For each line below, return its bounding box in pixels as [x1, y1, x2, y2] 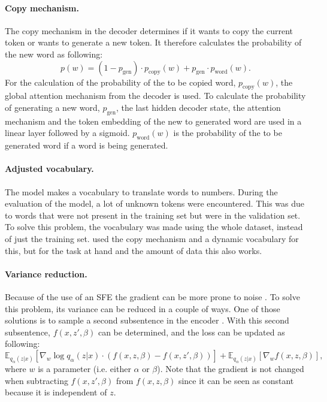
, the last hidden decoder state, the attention [116, 101, 281, 113]
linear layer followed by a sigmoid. [5, 126, 130, 139]
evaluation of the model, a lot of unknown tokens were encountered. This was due [5, 197, 305, 210]
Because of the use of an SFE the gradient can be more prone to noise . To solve [5, 290, 300, 303]
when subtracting [5, 374, 68, 386]
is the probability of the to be [173, 126, 282, 139]
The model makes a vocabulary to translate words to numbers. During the [5, 185, 278, 198]
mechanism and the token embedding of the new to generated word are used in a [5, 114, 302, 127]
